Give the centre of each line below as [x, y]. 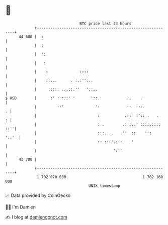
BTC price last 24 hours [106, 24]
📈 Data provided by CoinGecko [38, 195]
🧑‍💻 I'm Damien [21, 207]
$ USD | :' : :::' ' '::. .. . [74, 98]
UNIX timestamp [104, 186]
